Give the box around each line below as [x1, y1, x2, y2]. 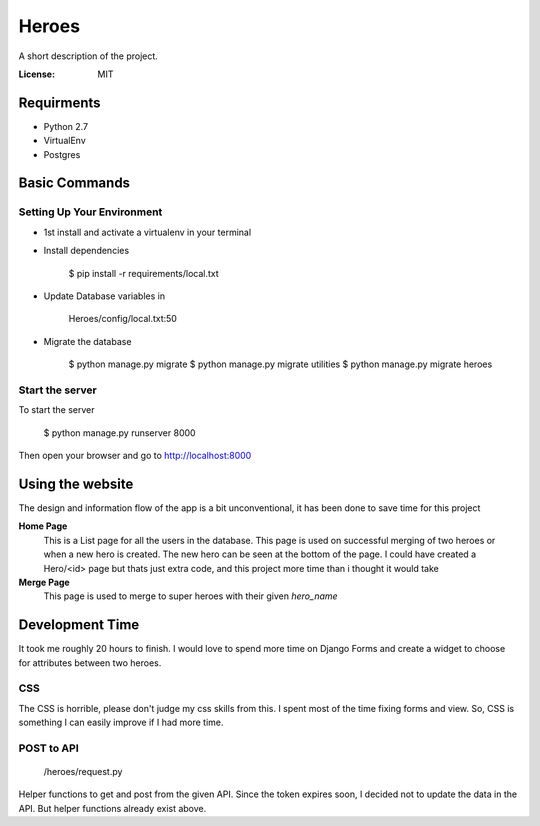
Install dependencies [43, 245, 130, 257]
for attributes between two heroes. [18, 656, 162, 669]
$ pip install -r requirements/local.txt [68, 267, 219, 279]
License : [18, 68, 55, 80]
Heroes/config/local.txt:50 [68, 313, 177, 325]
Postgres [43, 148, 81, 160]
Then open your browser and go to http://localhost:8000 [18, 450, 252, 462]
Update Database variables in [43, 290, 165, 302]
